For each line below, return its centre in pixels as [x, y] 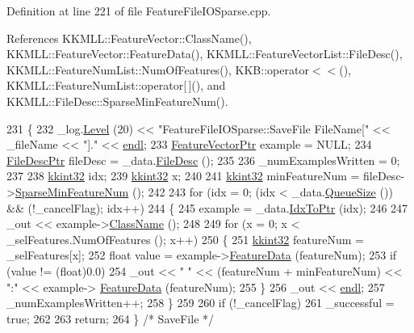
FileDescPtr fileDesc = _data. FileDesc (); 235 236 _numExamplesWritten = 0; [203, 160]
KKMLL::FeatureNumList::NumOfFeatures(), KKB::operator [158, 69]
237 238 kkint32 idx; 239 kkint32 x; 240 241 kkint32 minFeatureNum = [183, 176]
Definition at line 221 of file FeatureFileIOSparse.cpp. [139, 11]
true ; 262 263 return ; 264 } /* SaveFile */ [111, 318]
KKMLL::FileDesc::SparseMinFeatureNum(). [117, 101]
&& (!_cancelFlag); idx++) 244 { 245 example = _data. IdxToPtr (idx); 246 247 [207, 207]
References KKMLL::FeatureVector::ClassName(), [129, 38]
